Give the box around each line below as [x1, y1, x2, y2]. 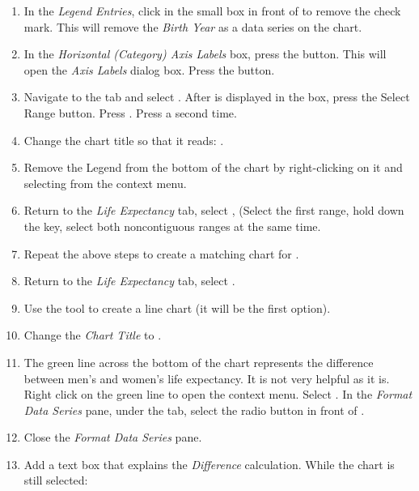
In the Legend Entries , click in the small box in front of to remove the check [23, 2, 401, 19]
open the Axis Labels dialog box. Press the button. [23, 61, 275, 78]
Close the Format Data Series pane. [23, 429, 202, 446]
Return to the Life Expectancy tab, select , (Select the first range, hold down [23, 202, 404, 219]
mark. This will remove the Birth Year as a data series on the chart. [23, 18, 362, 35]
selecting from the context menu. [23, 174, 187, 191]
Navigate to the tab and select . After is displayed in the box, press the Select [23, 88, 410, 105]
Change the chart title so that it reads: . [23, 131, 224, 148]
